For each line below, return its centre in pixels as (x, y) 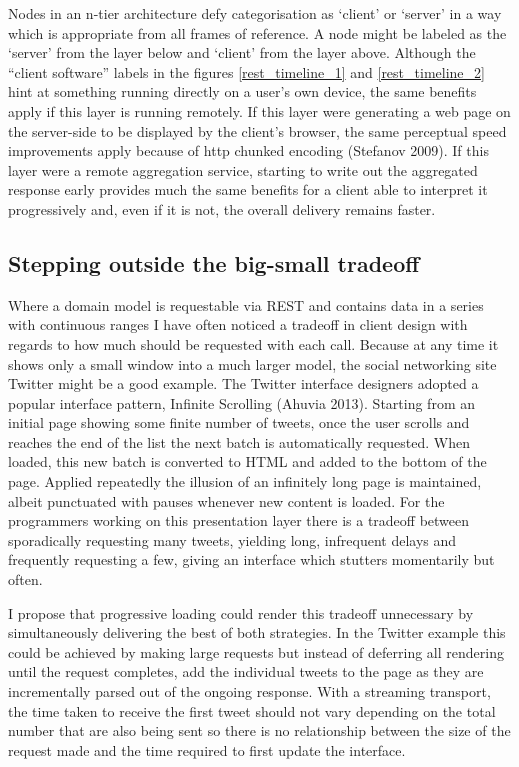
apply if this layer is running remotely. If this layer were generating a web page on (259, 110)
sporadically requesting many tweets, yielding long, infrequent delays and (232, 539)
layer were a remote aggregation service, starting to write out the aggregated (243, 169)
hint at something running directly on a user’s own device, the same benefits (242, 91)
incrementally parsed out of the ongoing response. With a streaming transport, (249, 691)
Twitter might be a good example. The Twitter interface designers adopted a (243, 383)
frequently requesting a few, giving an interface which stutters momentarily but (251, 559)
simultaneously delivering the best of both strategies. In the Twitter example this (257, 632)
